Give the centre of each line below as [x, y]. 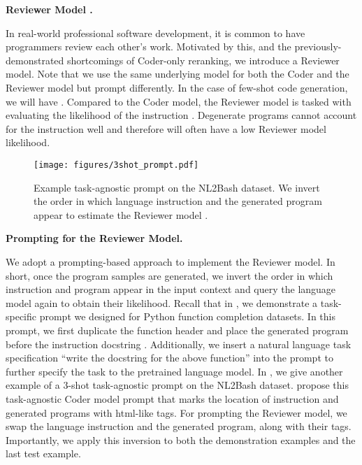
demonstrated [35, 60]
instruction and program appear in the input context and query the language [171, 289]
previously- [318, 46]
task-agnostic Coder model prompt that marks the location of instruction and [172, 398]
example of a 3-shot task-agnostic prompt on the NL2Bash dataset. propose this [177, 385]
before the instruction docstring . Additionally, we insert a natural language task [179, 344]
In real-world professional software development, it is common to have [155, 33]
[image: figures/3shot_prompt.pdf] [116, 165]
